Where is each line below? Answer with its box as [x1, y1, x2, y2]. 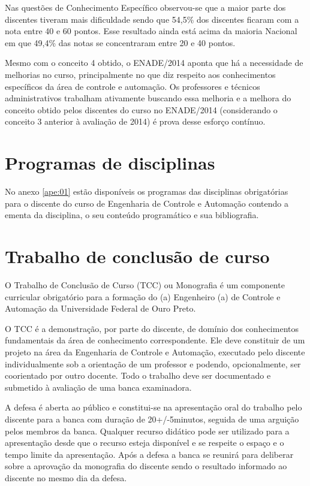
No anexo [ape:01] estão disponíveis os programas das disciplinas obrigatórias [5, 185, 288, 198]
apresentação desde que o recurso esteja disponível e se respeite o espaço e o [5, 436, 284, 449]
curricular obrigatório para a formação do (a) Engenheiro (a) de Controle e [5, 290, 281, 303]
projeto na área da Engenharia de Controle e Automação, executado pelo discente [5, 345, 305, 358]
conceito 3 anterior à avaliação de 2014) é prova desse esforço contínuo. [5, 115, 266, 128]
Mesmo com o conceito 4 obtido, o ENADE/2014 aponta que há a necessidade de [5, 56, 303, 69]
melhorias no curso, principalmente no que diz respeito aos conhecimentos [5, 68, 276, 80]
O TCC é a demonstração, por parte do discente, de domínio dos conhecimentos [5, 322, 299, 334]
